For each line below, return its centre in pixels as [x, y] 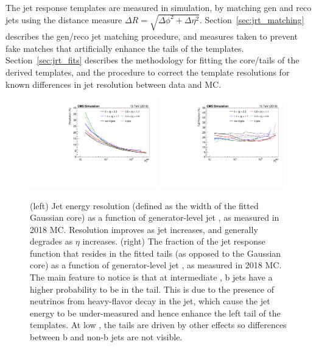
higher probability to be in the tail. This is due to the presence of [152, 289]
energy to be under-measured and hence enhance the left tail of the [155, 313]
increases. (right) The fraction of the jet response [174, 241]
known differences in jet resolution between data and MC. [114, 84]
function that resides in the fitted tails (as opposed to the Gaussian [156, 253]
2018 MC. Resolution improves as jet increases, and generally [144, 229]
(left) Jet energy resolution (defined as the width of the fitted [144, 205]
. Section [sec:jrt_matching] [252, 19]
